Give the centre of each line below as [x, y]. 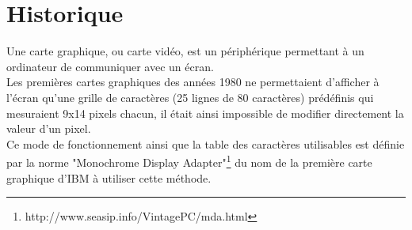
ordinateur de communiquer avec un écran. [110, 66]
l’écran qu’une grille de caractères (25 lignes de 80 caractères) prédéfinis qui [190, 97]
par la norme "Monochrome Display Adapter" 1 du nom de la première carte [189, 161]
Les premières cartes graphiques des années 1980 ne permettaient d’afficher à [193, 82]
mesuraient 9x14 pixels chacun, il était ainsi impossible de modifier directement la [205, 113]
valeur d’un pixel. [49, 128]
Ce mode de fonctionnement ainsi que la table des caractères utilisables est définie [206, 143]
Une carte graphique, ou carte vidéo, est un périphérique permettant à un [185, 51]
